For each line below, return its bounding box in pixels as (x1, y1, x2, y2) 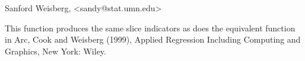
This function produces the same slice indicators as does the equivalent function (5, 21, 296, 34)
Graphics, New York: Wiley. (5, 44, 106, 57)
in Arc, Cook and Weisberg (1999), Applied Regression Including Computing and (5, 33, 301, 46)
